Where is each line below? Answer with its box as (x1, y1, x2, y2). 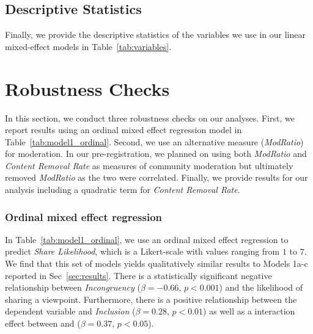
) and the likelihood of (219, 281, 303, 294)
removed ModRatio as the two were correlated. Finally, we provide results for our (5, 171, 308, 184)
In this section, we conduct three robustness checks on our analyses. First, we (5, 111, 295, 124)
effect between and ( (5, 317, 81, 330)
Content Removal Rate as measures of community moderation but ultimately (5, 159, 293, 172)
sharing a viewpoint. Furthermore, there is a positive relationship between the (5, 292, 297, 305)
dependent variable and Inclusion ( (5, 305, 136, 318)
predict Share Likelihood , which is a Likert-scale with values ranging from (5, 245, 280, 258)
